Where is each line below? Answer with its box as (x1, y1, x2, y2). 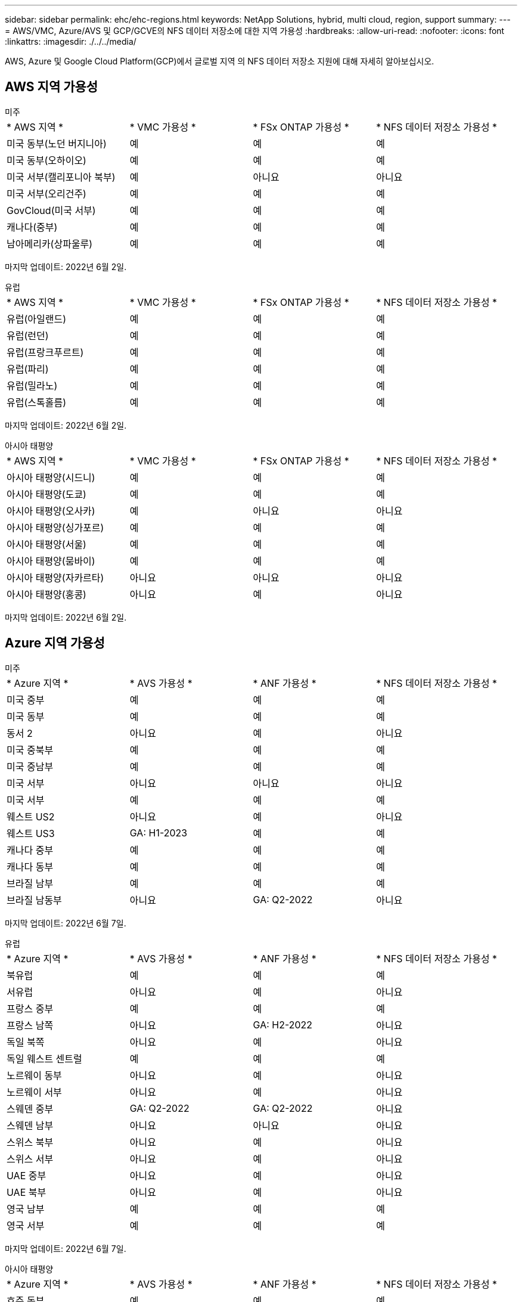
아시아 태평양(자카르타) (7, 571, 104, 584)
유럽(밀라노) (7, 379, 58, 392)
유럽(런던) (7, 329, 49, 342)
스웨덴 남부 (7, 1119, 54, 1131)
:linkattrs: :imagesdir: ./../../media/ (5, 36, 136, 46)
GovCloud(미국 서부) (7, 204, 96, 216)
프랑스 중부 (7, 1002, 54, 1015)
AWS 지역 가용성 (5, 79, 98, 95)
